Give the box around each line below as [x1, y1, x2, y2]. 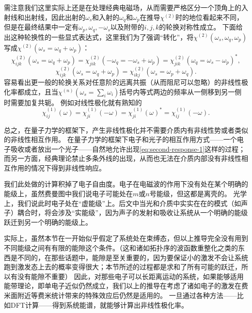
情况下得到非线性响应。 [31, 162, 106, 172]
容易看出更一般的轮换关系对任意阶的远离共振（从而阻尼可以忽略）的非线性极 [4, 77, 248, 87]
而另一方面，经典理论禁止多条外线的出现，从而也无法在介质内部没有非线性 [4, 153, 241, 163]
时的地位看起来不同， [175, 12, 243, 22]
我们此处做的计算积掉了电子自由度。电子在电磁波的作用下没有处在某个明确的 [4, 179, 248, 189]
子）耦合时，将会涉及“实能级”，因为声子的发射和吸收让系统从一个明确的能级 [4, 207, 248, 218]
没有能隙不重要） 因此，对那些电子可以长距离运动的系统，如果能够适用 [17, 271, 244, 281]
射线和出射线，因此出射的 [4, 12, 85, 22]
